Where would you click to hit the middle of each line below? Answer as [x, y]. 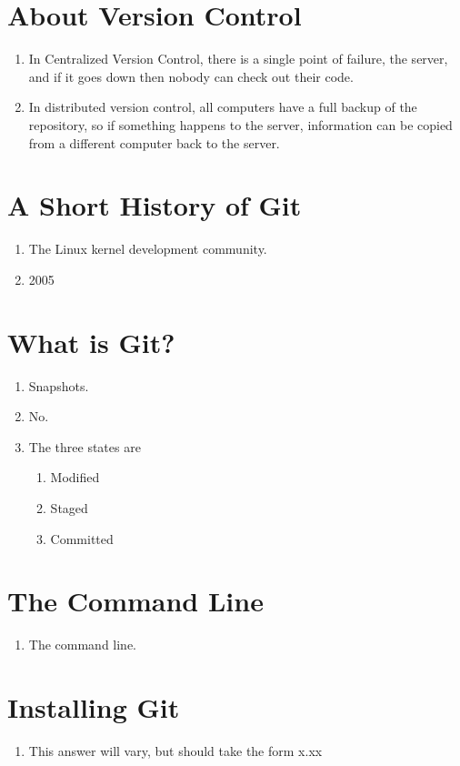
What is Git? [91, 342]
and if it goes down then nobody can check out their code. [191, 76]
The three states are [85, 446]
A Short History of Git [155, 205]
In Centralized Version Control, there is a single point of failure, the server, [238, 59]
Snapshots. [59, 385]
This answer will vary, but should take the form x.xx [175, 750]
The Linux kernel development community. [148, 249]
